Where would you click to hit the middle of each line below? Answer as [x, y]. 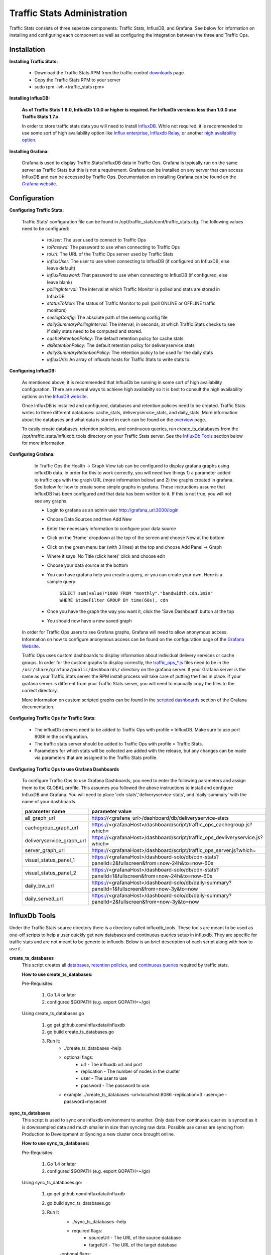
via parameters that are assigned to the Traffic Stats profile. [96, 758]
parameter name [45, 811]
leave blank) [59, 282]
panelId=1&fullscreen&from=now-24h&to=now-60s [152, 876]
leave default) [61, 268]
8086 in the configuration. [61, 737]
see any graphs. [51, 501]
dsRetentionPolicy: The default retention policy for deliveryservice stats [121, 345]
